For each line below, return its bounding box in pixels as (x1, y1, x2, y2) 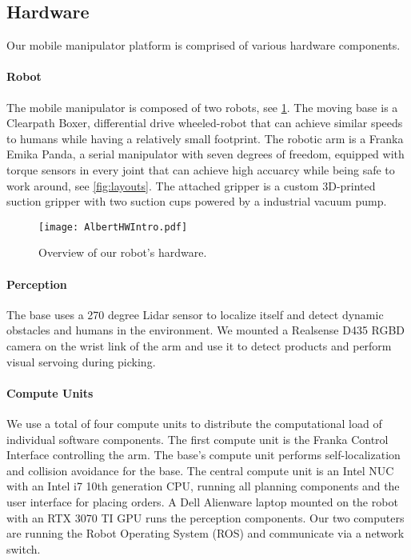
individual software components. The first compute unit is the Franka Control (6, 430, 389, 447)
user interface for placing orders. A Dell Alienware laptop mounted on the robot (6, 493, 398, 510)
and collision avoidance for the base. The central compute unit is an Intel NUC (6, 462, 394, 478)
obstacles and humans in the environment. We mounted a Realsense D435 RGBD (6, 322, 405, 338)
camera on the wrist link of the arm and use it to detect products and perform (6, 337, 392, 354)
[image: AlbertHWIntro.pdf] (38, 221, 188, 233)
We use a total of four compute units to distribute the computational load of (6, 414, 382, 431)
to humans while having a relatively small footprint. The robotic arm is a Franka (6, 130, 404, 146)
